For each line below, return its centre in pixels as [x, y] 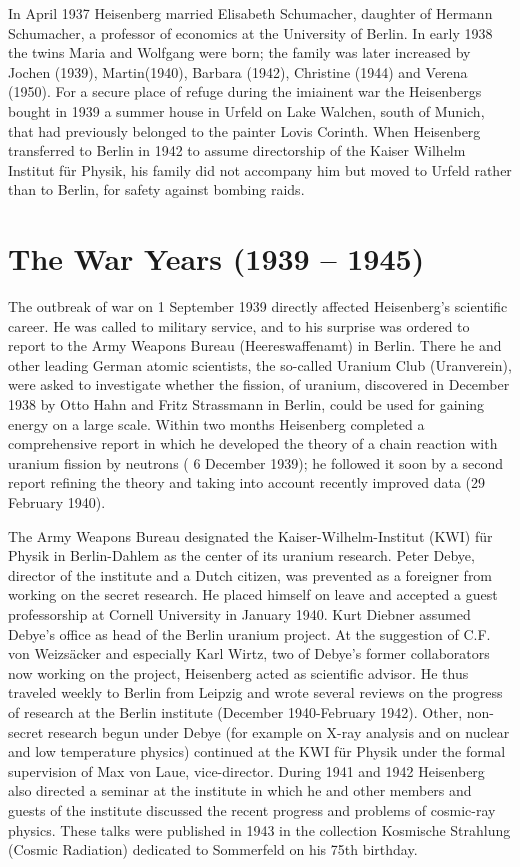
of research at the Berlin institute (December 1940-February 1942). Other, [235, 711]
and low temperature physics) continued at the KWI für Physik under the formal [257, 751]
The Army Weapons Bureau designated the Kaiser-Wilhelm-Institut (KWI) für [250, 535]
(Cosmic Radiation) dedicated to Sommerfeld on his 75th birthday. [213, 849]
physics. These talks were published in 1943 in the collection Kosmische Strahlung [259, 829]
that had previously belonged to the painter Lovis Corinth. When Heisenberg [244, 130]
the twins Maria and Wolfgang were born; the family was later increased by [239, 52]
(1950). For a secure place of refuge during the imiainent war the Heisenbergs [245, 91]
